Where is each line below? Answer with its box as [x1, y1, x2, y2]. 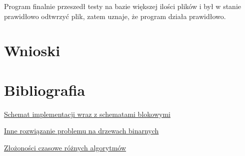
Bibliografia [4, 79, 85, 100]
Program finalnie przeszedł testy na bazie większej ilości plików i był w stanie [4, 1, 241, 11]
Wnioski [4, 40, 60, 61]
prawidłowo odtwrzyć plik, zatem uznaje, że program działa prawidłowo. [4, 11, 226, 21]
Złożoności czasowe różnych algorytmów [4, 142, 126, 152]
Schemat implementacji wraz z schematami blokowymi [4, 108, 170, 119]
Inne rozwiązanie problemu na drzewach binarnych [4, 125, 159, 136]
